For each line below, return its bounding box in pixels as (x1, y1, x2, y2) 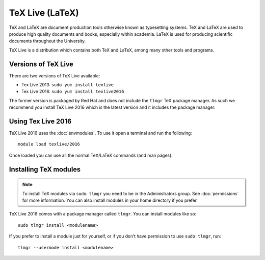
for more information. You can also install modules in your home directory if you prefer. (22, 197, 198, 203)
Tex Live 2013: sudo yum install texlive (21, 82, 114, 88)
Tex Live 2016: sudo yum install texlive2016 (21, 89, 125, 95)
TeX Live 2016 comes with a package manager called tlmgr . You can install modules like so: (9, 211, 197, 217)
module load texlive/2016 (18, 142, 80, 147)
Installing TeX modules (9, 165, 81, 173)
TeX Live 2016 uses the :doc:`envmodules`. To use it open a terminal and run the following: (9, 130, 192, 136)
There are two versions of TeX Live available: (9, 72, 100, 78)
